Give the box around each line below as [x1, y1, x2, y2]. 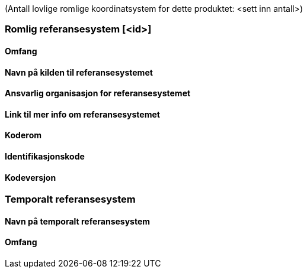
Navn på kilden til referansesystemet [5, 67, 153, 77]
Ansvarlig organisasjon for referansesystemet [5, 88, 191, 99]
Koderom [5, 130, 41, 141]
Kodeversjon [5, 172, 56, 183]
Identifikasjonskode [5, 151, 85, 162]
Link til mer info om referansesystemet [5, 109, 160, 119]
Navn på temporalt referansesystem [5, 216, 151, 226]
